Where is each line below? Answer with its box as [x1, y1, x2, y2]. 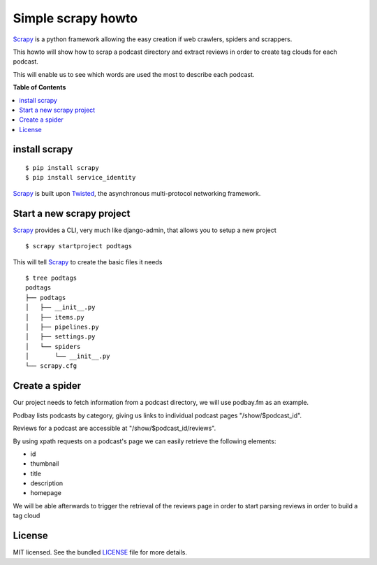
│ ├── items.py [25, 313, 84, 321]
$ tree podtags [25, 273, 77, 282]
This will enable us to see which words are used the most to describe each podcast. [13, 70, 255, 78]
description [30, 479, 64, 487]
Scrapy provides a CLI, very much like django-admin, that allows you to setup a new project [13, 226, 277, 234]
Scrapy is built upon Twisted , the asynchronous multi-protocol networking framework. [13, 189, 261, 197]
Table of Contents [13, 83, 66, 92]
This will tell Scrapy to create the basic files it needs [13, 257, 163, 266]
